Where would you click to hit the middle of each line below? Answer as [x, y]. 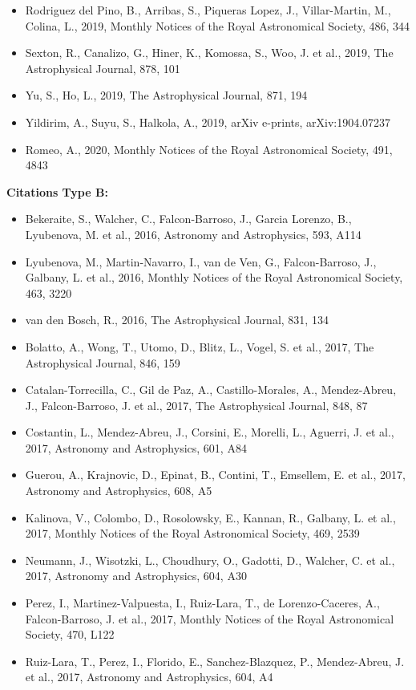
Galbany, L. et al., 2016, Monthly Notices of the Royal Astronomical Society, [214, 277]
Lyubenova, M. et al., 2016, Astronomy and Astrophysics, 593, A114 [193, 234]
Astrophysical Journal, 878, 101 [103, 68]
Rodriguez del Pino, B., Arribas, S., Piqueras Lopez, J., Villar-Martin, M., [208, 10]
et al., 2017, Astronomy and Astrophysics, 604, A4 [149, 677]
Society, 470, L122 [70, 634]
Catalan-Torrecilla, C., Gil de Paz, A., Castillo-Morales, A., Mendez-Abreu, [211, 390]
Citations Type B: [57, 191]
